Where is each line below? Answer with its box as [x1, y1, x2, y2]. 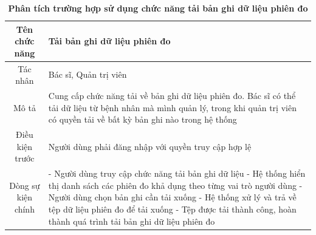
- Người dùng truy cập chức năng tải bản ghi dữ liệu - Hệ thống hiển [48, 167, 306, 180]
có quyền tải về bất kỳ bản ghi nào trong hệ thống [48, 113, 237, 126]
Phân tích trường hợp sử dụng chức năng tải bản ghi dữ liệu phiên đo [8, 2, 308, 14]
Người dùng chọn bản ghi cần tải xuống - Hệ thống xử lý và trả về [48, 191, 297, 203]
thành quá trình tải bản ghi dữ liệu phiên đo [48, 214, 215, 227]
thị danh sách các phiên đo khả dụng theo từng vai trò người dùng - [48, 179, 303, 191]
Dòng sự [9, 179, 40, 191]
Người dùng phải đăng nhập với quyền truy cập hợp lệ [48, 140, 252, 152]
